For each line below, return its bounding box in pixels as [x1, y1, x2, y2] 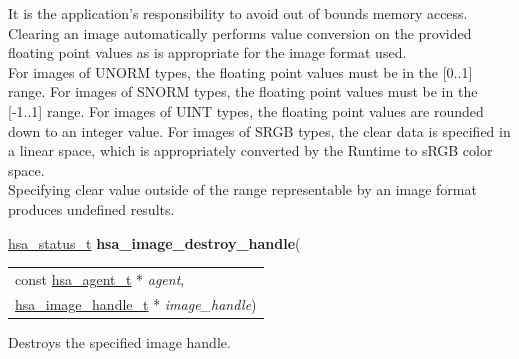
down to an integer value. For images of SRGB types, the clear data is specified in [8, 120, 511, 141]
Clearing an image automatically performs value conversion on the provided [8, 22, 472, 43]
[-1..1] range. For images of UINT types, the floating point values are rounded [8, 100, 484, 121]
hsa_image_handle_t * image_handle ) [15, 293, 257, 314]
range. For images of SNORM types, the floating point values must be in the [8, 81, 478, 102]
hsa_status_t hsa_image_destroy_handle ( [8, 232, 301, 253]
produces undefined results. [8, 198, 175, 219]
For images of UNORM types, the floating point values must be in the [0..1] [8, 61, 473, 82]
